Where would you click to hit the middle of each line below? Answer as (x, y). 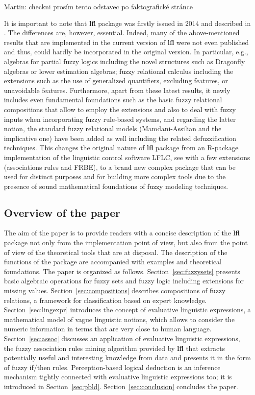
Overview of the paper (62, 212)
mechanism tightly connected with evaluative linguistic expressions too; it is (118, 377)
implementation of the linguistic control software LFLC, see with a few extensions (127, 157)
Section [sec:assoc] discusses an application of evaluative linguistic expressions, (122, 338)
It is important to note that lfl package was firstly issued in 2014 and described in (127, 23)
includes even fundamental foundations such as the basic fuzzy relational (113, 100)
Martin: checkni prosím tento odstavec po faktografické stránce (98, 6)
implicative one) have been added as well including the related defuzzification (120, 138)
